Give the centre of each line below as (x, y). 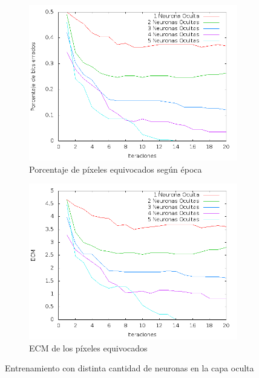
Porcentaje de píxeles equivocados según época (116, 169)
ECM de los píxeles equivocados (88, 348)
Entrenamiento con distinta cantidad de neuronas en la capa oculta (129, 368)
